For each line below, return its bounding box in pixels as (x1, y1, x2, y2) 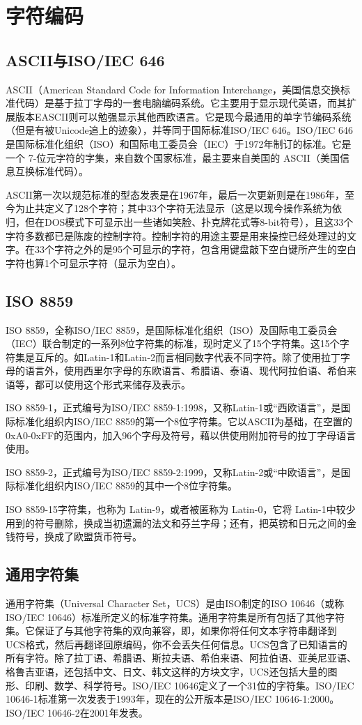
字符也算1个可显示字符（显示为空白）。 (6, 255, 181, 270)
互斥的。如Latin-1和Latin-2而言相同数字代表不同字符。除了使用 (34, 349, 322, 364)
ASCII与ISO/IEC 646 (6, 49, 165, 70)
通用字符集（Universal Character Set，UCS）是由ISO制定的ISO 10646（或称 (6, 596, 345, 611)
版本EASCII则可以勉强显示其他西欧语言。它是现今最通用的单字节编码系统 (15, 109, 352, 123)
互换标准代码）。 (15, 164, 88, 178)
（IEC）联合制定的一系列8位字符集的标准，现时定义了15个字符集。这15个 (6, 336, 340, 351)
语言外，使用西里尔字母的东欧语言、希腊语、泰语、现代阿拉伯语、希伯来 (24, 363, 356, 378)
